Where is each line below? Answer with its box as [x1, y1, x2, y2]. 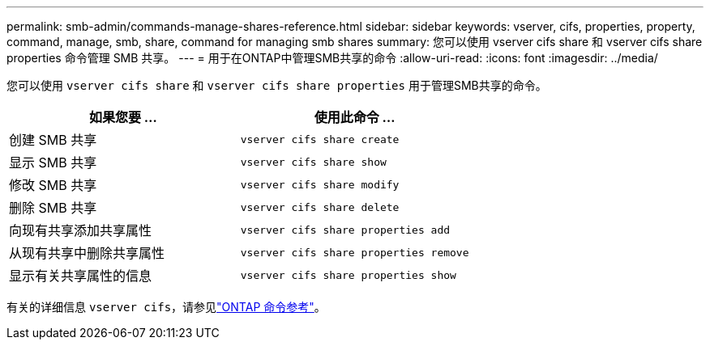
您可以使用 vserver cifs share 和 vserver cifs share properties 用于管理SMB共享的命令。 [6, 78, 547, 92]
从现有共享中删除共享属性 [9, 245, 165, 261]
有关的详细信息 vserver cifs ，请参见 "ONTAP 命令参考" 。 [6, 300, 326, 314]
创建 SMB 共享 [9, 132, 97, 148]
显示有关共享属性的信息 [9, 268, 152, 284]
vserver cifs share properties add [240, 223, 451, 236]
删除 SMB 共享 [9, 200, 97, 216]
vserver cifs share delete [240, 200, 400, 213]
